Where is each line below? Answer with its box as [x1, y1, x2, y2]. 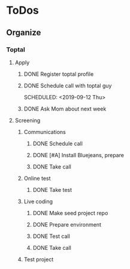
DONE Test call [32, 233, 70, 240]
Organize [6, 27, 41, 38]
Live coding [23, 198, 53, 205]
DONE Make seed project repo [32, 209, 108, 216]
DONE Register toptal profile [23, 70, 94, 78]
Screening [14, 117, 41, 124]
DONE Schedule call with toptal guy [23, 82, 112, 89]
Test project [23, 255, 54, 263]
